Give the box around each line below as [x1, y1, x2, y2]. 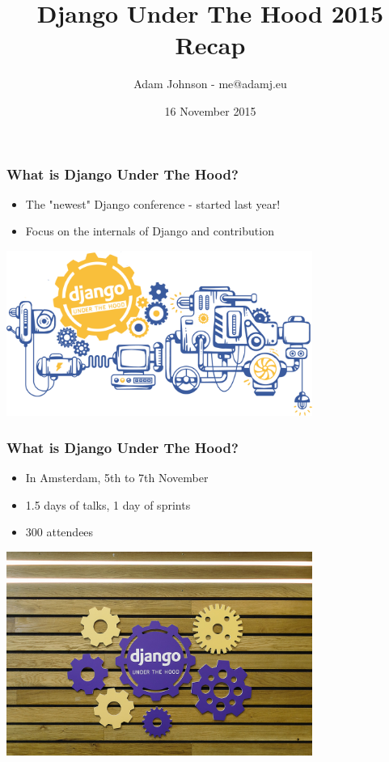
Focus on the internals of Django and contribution [25, 222, 274, 239]
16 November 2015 [164, 102, 256, 119]
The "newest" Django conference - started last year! [25, 195, 281, 212]
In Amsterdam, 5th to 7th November [25, 469, 209, 486]
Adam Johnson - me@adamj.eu [133, 75, 287, 92]
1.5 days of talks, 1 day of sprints [25, 496, 191, 513]
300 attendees [25, 523, 94, 540]
